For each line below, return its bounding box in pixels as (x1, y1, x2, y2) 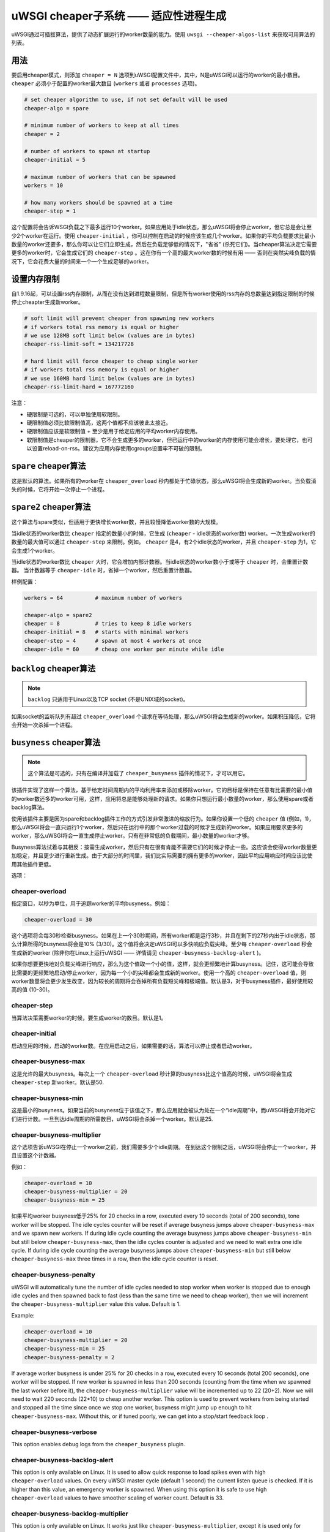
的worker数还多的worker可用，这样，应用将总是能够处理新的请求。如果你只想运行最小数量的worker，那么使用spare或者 (11, 795, 314, 802)
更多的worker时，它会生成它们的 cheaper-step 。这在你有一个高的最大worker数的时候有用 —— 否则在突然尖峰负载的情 (11, 249, 316, 257)
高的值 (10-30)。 (11, 986, 53, 993)
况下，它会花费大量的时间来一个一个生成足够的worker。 (11, 257, 152, 265)
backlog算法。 (11, 803, 48, 811)
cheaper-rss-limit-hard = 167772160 (24, 384, 134, 390)
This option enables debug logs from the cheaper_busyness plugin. (11, 1440, 186, 1447)
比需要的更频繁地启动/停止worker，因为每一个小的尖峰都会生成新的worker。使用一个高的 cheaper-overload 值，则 (11, 969, 307, 976)
